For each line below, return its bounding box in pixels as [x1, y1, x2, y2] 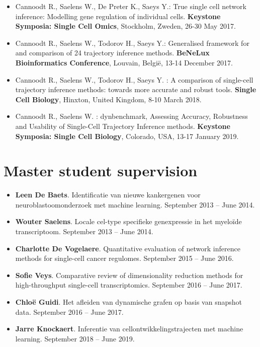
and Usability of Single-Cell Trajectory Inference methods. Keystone [15, 120, 230, 131]
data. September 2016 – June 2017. [15, 306, 124, 317]
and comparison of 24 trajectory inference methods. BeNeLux [15, 47, 210, 58]
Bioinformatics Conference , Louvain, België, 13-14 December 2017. [15, 57, 233, 67]
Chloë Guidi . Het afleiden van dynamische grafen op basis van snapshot [15, 297, 242, 307]
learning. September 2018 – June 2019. [15, 333, 135, 343]
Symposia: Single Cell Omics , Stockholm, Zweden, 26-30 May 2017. [15, 21, 236, 31]
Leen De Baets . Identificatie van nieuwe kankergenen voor [15, 189, 201, 200]
